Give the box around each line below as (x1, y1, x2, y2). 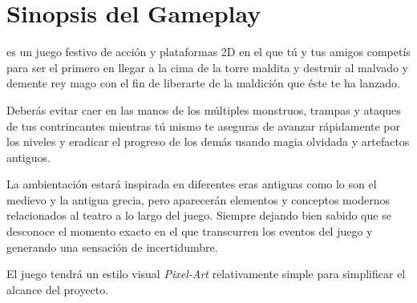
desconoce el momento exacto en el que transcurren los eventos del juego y (6, 223, 373, 240)
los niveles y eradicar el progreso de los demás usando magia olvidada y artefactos (6, 133, 410, 150)
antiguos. (6, 148, 51, 165)
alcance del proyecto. (6, 281, 109, 297)
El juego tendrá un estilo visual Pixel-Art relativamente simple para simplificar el (6, 265, 406, 282)
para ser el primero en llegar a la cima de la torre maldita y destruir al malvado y (6, 59, 408, 75)
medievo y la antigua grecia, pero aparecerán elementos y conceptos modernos (6, 191, 390, 208)
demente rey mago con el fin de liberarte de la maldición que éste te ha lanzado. (6, 75, 400, 91)
